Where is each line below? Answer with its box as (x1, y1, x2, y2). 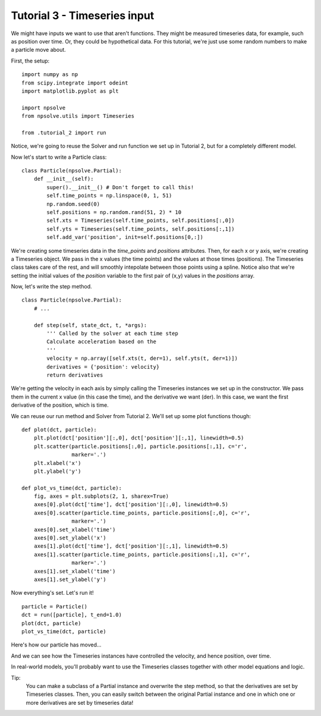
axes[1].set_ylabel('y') (33, 576, 106, 583)
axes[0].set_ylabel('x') (33, 535, 106, 541)
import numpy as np (21, 71, 78, 78)
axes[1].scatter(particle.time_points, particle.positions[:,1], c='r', (33, 551, 251, 558)
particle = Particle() (21, 603, 88, 610)
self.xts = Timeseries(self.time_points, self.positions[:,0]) (46, 217, 235, 224)
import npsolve (21, 104, 66, 111)
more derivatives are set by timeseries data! (26, 699, 134, 706)
